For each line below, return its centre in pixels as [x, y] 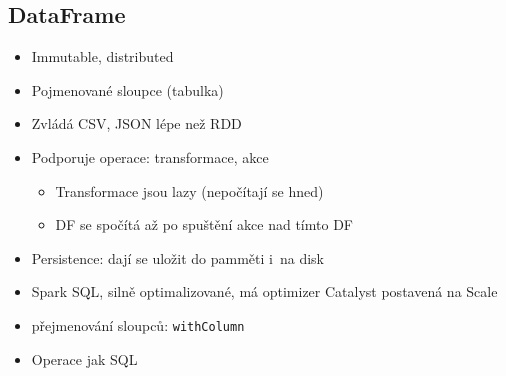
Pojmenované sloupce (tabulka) [127, 89]
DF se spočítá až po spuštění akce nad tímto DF [204, 224]
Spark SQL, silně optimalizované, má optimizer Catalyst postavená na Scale [264, 291]
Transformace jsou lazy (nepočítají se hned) [189, 190]
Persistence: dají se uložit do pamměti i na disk [177, 257]
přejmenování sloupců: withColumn [138, 324]
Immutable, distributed [102, 56]
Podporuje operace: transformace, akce [150, 156]
